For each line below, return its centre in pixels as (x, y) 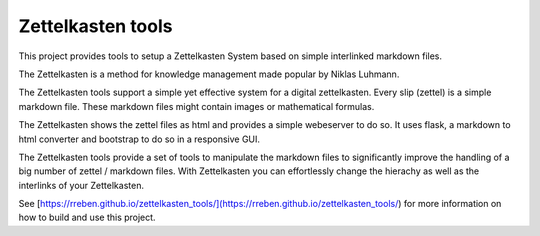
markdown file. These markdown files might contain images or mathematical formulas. (196, 106)
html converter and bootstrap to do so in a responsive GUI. (139, 139)
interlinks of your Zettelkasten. (81, 185)
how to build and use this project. (87, 217)
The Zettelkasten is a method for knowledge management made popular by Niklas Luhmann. (209, 74)
